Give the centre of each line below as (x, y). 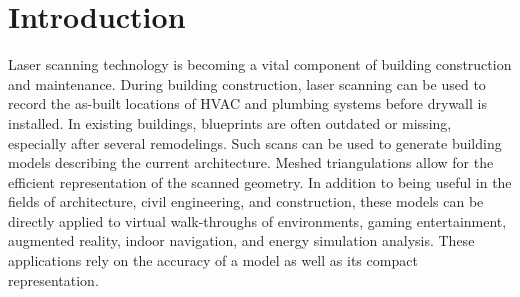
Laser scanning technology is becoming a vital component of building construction (260, 64)
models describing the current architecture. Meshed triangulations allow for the (251, 162)
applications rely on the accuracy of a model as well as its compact (213, 260)
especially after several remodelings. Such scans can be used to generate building (255, 142)
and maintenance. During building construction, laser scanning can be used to (247, 83)
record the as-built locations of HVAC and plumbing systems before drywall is (247, 103)
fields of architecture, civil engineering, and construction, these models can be (246, 201)
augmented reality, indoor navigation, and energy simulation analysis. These (241, 240)
